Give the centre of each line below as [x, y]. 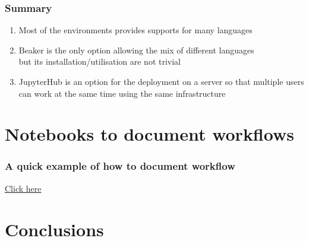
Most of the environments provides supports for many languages [135, 30]
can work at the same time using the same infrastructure [122, 93]
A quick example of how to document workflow [120, 166]
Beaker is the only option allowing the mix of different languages [136, 50]
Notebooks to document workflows [149, 134]
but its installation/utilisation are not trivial [100, 61]
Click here [23, 188]
